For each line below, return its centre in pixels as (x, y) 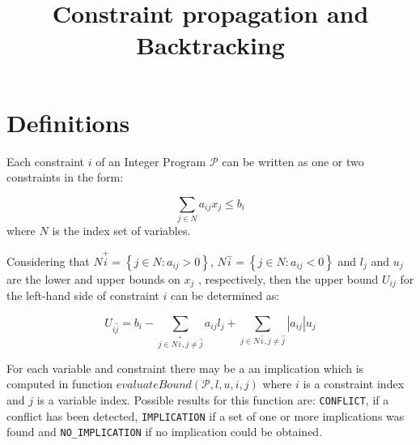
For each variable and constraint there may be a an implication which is (185, 368)
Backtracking (210, 45)
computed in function (60, 384)
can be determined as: (225, 295)
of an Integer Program (151, 161)
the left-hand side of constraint (83, 295)
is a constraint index (354, 384)
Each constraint (45, 161)
